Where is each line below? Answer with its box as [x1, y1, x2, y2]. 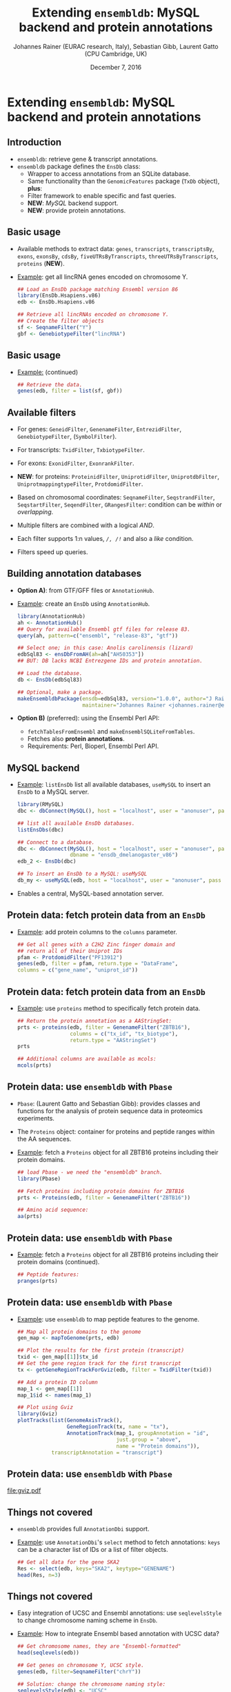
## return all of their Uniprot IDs [17, 947, 123, 954]
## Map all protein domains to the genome [17, 1328, 141, 1335]
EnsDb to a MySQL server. [17, 788, 90, 796]
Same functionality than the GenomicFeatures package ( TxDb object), [27, 177, 220, 185]
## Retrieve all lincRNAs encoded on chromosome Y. [17, 311, 169, 318]
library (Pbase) [17, 1175, 61, 1182]
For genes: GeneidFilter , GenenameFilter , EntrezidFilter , [17, 425, 182, 433]
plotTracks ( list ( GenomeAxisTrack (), [17, 1417, 123, 1424]
